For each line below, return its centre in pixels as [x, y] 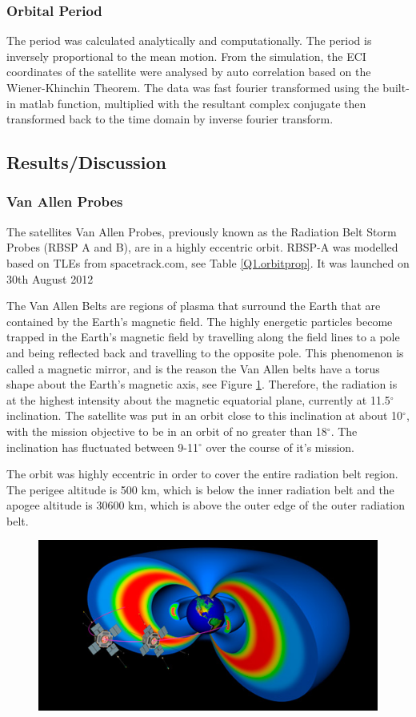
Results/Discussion [87, 162]
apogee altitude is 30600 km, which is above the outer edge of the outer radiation [206, 505]
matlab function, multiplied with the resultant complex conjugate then [193, 103]
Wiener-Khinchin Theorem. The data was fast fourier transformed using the [193, 87]
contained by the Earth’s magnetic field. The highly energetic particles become [200, 321]
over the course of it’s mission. [280, 447]
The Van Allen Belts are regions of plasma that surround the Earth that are [194, 306]
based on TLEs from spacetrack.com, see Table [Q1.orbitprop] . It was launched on [208, 262]
